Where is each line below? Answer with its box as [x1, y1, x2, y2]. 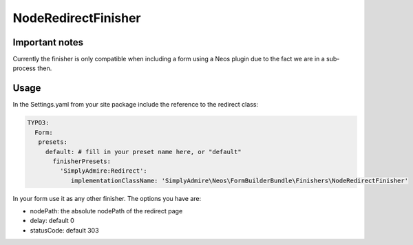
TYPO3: [27, 119, 50, 127]
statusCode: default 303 [30, 226, 99, 234]
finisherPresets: [52, 157, 112, 165]
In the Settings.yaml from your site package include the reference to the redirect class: [12, 100, 258, 109]
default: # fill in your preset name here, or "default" [45, 148, 242, 156]
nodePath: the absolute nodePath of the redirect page [30, 207, 183, 215]
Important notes [12, 36, 84, 48]
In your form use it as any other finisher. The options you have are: [12, 194, 202, 202]
